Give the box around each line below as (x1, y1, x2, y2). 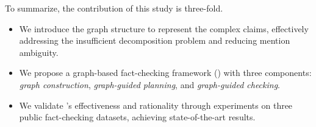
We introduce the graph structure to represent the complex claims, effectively (19, 22, 309, 35)
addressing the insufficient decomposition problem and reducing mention (19, 34, 290, 47)
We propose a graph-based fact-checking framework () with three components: (19, 66, 312, 79)
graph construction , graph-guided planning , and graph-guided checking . (19, 78, 281, 91)
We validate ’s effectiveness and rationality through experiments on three (19, 98, 293, 111)
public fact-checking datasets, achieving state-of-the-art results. (19, 111, 256, 123)
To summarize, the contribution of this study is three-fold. (5, 2, 223, 14)
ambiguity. (19, 46, 59, 58)
